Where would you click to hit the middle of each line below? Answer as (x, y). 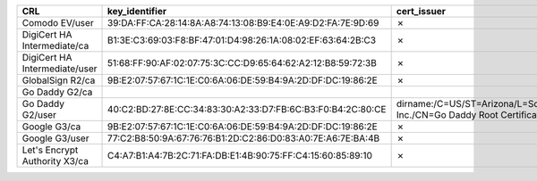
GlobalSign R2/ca (59, 80)
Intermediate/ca (55, 46)
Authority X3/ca (55, 161)
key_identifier (137, 11)
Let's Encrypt (50, 150)
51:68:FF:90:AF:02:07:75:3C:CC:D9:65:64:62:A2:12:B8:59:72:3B (243, 63)
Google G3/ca (51, 127)
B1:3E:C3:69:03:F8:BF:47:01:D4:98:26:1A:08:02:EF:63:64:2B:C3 (242, 40)
